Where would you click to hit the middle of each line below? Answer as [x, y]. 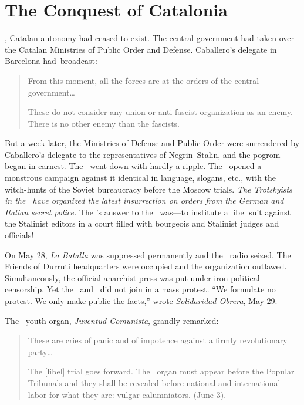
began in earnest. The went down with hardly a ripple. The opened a [133, 166]
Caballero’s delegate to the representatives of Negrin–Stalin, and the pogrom [143, 154]
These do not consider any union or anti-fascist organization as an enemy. [161, 112]
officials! [19, 235]
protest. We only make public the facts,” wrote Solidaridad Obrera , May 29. [141, 301]
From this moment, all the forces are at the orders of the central [143, 80]
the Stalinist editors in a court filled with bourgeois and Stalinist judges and [142, 223]
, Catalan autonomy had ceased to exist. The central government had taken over [149, 38]
